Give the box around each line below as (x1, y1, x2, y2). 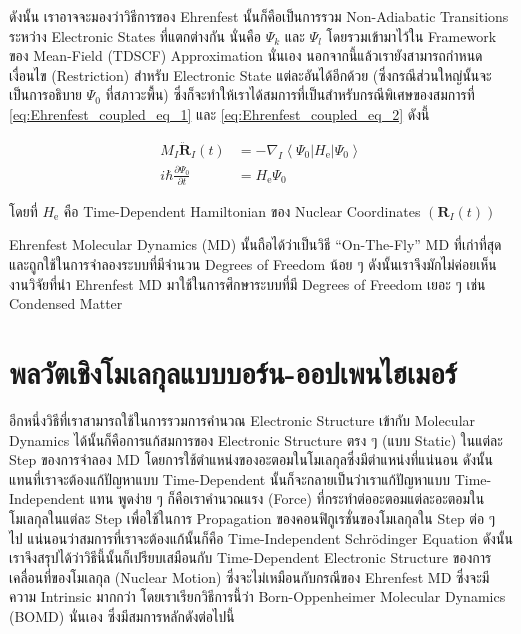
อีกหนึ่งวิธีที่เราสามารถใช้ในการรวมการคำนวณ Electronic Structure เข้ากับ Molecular (9, 409, 476, 430)
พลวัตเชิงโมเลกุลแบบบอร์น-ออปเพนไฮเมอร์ (9, 352, 457, 393)
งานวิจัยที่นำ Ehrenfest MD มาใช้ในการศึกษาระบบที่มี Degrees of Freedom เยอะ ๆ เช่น (9, 273, 486, 294)
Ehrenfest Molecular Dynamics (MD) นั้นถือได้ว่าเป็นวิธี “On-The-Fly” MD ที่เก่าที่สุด (9, 234, 502, 255)
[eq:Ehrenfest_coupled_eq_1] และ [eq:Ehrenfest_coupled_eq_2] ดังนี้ (9, 103, 430, 124)
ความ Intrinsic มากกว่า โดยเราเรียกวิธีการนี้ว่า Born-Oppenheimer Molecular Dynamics (9, 586, 506, 607)
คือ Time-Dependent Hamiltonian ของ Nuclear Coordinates (63, 200, 421, 221)
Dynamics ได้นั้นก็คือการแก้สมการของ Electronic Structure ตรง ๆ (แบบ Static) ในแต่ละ (9, 429, 503, 450)
